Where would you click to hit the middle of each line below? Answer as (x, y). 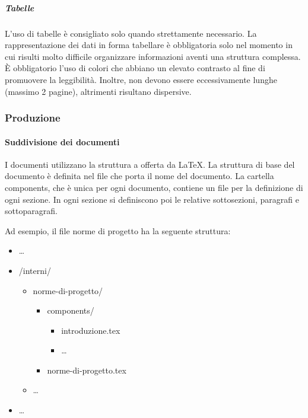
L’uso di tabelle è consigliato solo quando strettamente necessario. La (131, 33)
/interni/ (35, 270)
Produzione (33, 118)
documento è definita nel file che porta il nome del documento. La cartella (139, 176)
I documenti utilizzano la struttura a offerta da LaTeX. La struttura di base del (150, 164)
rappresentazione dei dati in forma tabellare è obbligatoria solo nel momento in (149, 45)
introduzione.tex (91, 330)
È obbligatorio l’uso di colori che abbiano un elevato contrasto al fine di (135, 68)
